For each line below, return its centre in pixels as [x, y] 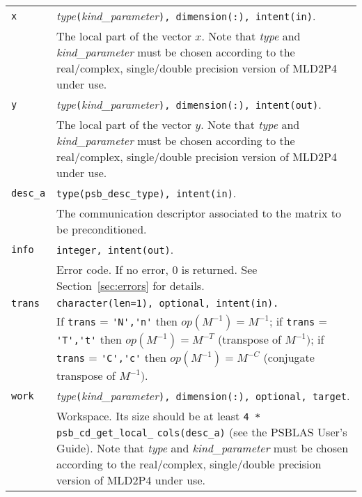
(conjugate [289, 357]
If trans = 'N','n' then [117, 321]
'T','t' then [89, 339]
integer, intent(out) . [115, 249]
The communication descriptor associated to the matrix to [199, 213]
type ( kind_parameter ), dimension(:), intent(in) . [186, 16]
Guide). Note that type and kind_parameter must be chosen [203, 448]
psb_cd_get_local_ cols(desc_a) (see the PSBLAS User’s [202, 432]
